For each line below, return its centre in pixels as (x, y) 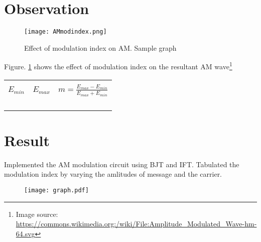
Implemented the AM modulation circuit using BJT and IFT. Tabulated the (122, 164)
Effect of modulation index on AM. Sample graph (100, 47)
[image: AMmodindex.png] (66, 32)
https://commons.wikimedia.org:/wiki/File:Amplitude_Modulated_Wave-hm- (136, 224)
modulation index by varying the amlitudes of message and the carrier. (113, 174)
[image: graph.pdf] (56, 190)
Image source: (37, 214)
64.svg (25, 233)
